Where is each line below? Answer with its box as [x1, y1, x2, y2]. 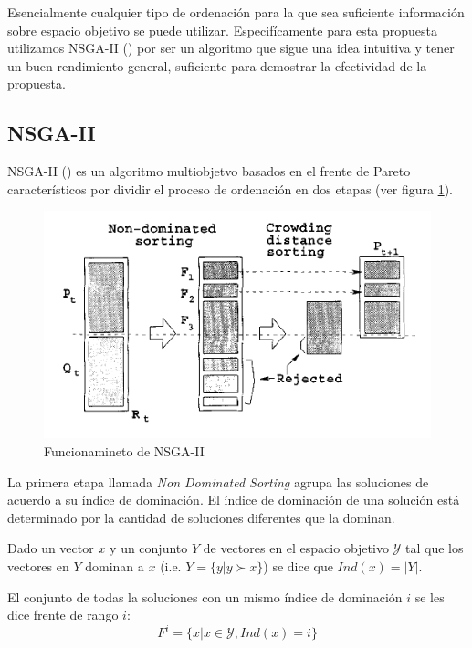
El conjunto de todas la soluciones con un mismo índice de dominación [7, 587, 403, 606]
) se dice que [263, 556, 333, 575]
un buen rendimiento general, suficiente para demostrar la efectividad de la [7, 56, 427, 75]
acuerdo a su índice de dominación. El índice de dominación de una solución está [7, 490, 460, 509]
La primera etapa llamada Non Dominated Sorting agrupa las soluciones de [7, 472, 429, 491]
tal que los [405, 538, 464, 558]
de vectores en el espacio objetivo [203, 538, 389, 558]
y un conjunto [110, 538, 188, 558]
